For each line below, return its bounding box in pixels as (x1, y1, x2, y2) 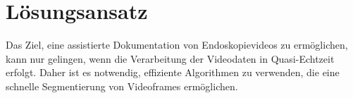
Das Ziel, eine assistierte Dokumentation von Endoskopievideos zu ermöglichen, (6, 37, 348, 52)
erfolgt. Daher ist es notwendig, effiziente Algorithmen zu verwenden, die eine (6, 65, 340, 80)
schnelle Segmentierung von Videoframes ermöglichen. (6, 78, 238, 93)
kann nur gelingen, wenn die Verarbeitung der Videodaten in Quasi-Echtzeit (6, 51, 335, 66)
